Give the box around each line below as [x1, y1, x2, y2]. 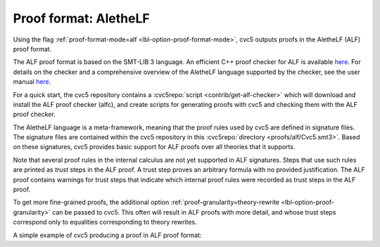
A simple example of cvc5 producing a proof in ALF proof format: [13, 231, 202, 239]
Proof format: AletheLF [13, 11, 151, 26]
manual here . [13, 77, 51, 86]
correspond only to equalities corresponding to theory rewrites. [13, 218, 197, 227]
